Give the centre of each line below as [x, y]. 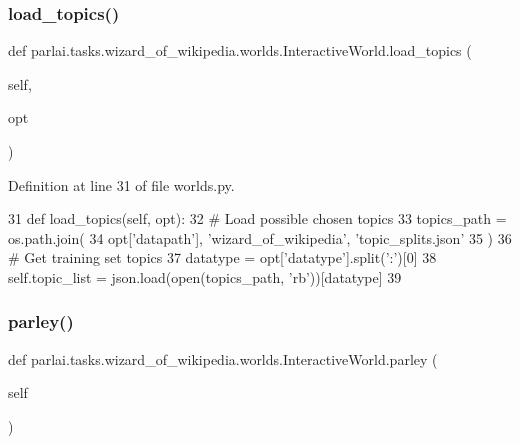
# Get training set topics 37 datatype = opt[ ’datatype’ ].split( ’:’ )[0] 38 [222, 257]
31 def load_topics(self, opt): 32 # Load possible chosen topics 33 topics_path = [257, 218]
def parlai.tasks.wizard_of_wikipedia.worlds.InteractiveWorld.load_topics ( [240, 50]
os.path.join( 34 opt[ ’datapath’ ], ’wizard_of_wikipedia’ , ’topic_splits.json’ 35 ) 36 [260, 237]
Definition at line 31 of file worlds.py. [121, 184]
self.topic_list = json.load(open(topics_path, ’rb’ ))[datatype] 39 [205, 276]
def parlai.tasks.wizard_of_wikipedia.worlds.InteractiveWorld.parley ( [223, 358]
